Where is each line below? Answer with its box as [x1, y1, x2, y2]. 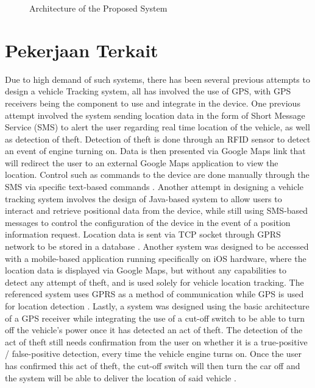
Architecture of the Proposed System [29, 2, 168, 14]
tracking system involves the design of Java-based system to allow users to [5, 192, 282, 205]
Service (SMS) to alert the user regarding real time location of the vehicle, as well [5, 121, 310, 133]
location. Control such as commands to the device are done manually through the [5, 168, 310, 181]
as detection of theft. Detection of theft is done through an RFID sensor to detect [5, 132, 311, 145]
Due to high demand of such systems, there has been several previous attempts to [5, 72, 310, 85]
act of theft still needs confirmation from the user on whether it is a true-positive [5, 335, 308, 348]
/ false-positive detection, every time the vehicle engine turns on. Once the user [5, 347, 302, 360]
